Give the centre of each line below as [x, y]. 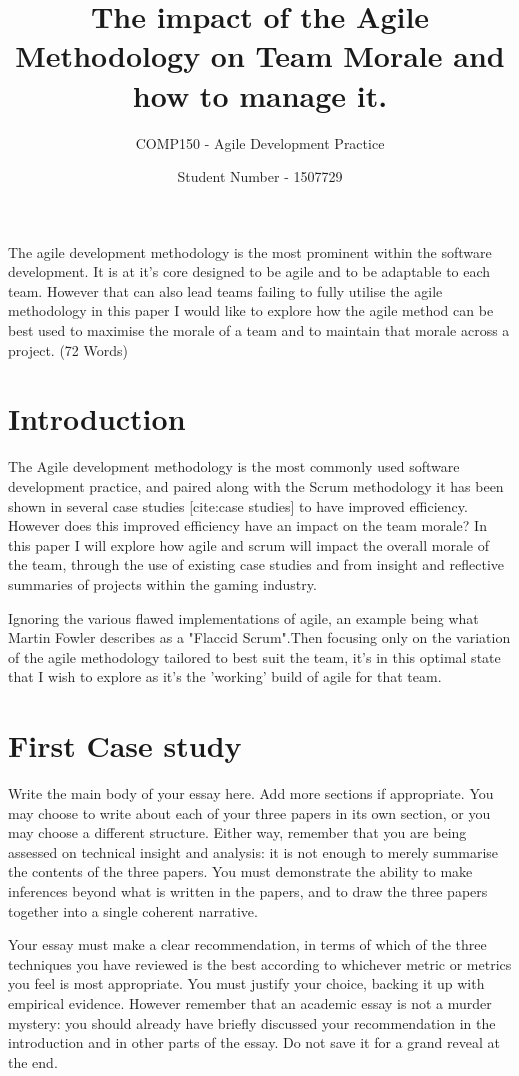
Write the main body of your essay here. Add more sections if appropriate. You [251, 793]
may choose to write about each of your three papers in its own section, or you [249, 812]
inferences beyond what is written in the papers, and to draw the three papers [248, 891]
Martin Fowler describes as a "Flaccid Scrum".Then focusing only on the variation [259, 637]
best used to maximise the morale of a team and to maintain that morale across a [259, 330]
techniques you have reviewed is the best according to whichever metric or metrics [260, 963]
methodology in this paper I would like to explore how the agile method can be [251, 310]
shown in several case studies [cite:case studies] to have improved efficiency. [238, 505]
